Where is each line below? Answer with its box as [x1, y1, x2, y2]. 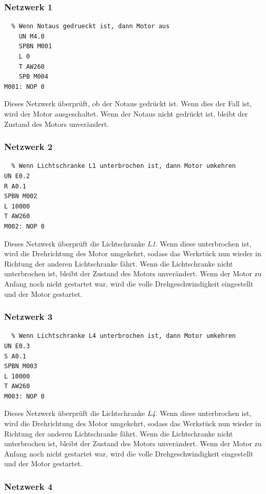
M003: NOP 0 [4, 392, 45, 400]
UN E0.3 [4, 342, 30, 350]
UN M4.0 [18, 32, 45, 40]
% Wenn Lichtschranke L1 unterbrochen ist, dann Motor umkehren [11, 162, 236, 170]
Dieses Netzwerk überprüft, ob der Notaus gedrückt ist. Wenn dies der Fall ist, [4, 98, 252, 109]
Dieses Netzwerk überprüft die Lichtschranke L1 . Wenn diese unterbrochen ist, [4, 238, 252, 249]
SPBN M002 [4, 193, 37, 200]
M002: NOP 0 [4, 222, 45, 230]
